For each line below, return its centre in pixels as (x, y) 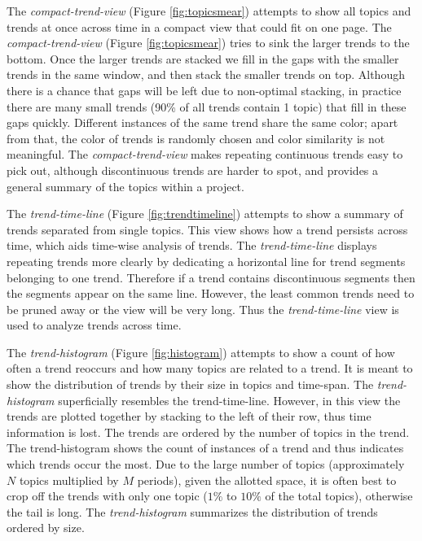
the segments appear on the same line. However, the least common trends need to (211, 293)
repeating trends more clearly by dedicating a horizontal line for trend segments (206, 261)
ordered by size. (46, 528)
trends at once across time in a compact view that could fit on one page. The (199, 26)
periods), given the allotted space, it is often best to (267, 480)
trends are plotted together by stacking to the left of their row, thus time (189, 416)
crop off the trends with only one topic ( (107, 496)
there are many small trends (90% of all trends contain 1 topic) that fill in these (207, 106)
